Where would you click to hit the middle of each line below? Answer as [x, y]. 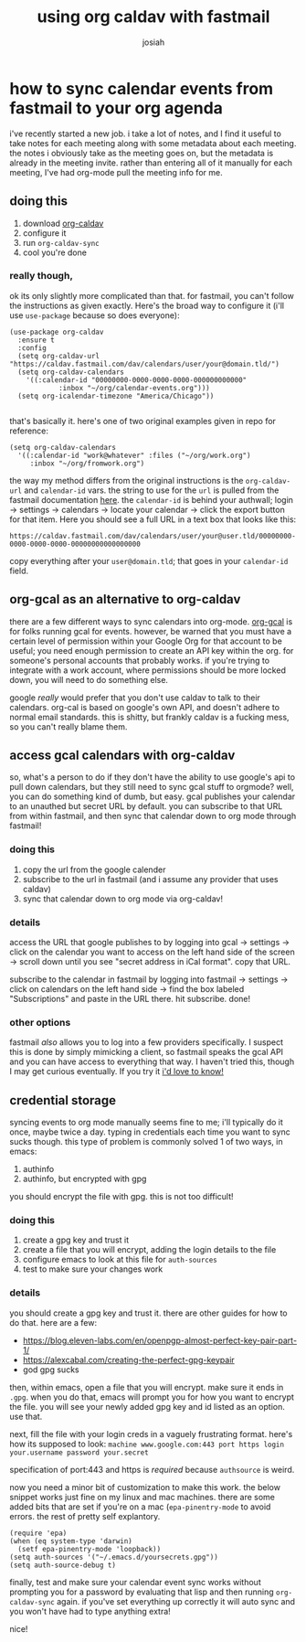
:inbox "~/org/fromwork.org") [87, 464]
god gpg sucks [51, 1370]
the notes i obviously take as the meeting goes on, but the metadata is [142, 153]
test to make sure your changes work [93, 1269]
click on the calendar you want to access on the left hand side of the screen [152, 952]
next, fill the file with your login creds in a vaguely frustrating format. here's [151, 1434]
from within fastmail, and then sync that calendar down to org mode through [153, 816]
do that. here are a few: [53, 1322]
